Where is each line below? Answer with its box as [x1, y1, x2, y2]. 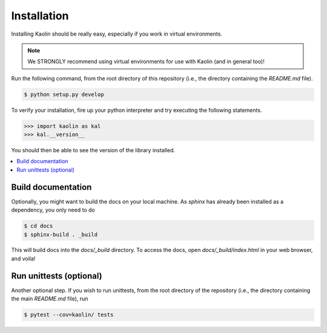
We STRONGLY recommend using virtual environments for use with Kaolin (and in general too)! [27, 58, 265, 65]
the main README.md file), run [11, 295, 88, 302]
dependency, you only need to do [11, 206, 95, 214]
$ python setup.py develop [24, 91, 104, 98]
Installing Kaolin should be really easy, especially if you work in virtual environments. [11, 30, 222, 37]
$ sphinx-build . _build [24, 231, 98, 238]
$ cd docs [24, 222, 53, 230]
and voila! [11, 254, 36, 262]
